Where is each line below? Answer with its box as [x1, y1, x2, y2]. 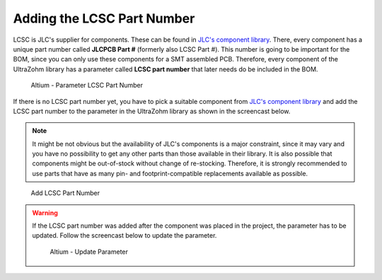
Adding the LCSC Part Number [13, 11, 195, 26]
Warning [32, 209, 58, 217]
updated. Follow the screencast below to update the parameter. [32, 231, 217, 240]
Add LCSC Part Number [30, 189, 100, 197]
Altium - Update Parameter [50, 247, 129, 256]
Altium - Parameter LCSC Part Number [30, 81, 144, 90]
